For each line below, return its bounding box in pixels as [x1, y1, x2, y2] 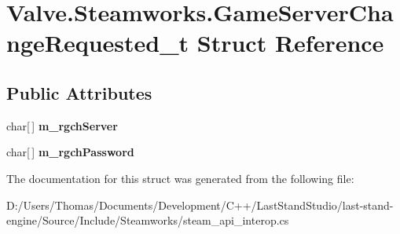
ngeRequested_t [6, 27, 189, 59]
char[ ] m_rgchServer [6, 117, 118, 133]
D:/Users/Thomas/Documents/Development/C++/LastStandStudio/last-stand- [6, 196, 394, 213]
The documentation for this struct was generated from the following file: [6, 170, 354, 186]
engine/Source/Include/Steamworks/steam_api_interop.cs [6, 212, 289, 229]
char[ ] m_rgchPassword [6, 144, 134, 160]
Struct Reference [196, 27, 384, 59]
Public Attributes [6, 80, 152, 104]
